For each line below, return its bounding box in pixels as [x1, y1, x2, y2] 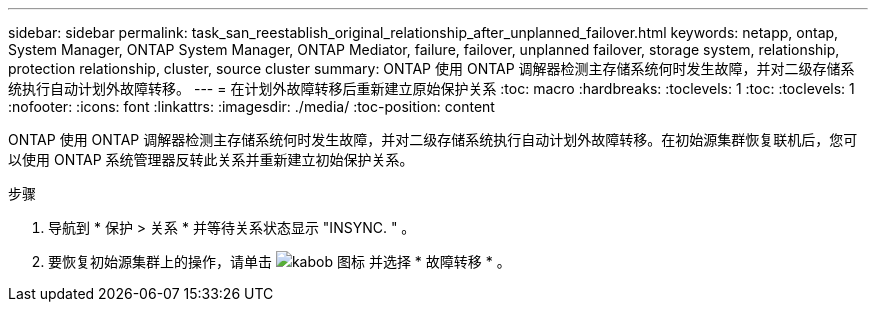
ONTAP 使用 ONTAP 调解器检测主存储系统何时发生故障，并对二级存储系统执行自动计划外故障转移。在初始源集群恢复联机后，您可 [8, 131, 858, 148]
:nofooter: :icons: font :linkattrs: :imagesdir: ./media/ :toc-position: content [8, 98, 495, 115]
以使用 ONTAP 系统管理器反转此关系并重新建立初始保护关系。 [8, 151, 414, 168]
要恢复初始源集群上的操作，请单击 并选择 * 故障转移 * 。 [48, 253, 511, 270]
